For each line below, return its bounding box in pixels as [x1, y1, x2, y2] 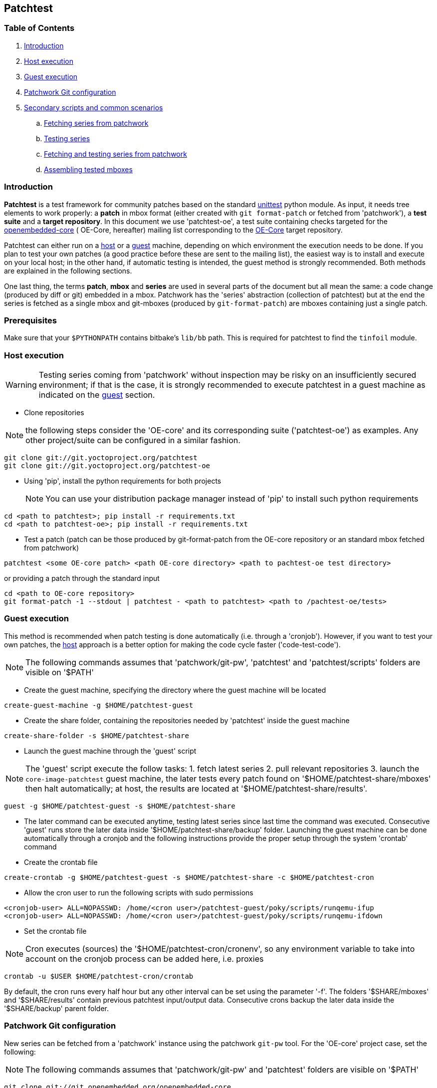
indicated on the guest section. [38, 390, 155, 400]
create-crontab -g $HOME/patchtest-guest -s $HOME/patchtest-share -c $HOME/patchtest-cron [4, 873, 374, 881]
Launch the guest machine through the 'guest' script [24, 746, 197, 755]
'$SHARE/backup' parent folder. [4, 1004, 109, 1013]
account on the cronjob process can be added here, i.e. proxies [25, 953, 264, 964]
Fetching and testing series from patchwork [44, 149, 187, 158]
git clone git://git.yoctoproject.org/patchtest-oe [4, 462, 211, 470]
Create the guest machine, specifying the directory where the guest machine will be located [24, 685, 326, 694]
